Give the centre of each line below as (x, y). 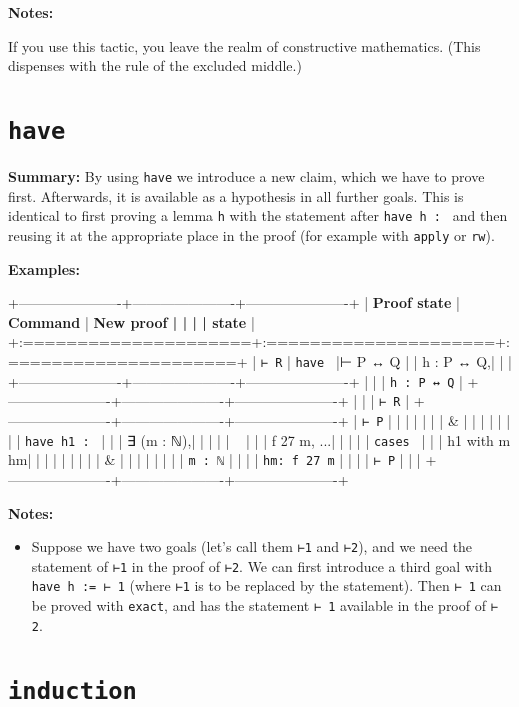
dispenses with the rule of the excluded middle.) (155, 65)
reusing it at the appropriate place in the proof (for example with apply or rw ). (251, 234)
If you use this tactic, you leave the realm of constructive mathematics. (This (244, 45)
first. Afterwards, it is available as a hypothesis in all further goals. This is (236, 195)
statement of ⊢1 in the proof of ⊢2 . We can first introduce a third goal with (262, 565)
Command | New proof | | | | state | (131, 321)
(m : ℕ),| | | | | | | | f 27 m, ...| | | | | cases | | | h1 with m (325, 439)
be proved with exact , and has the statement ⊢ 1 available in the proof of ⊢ (264, 605)
